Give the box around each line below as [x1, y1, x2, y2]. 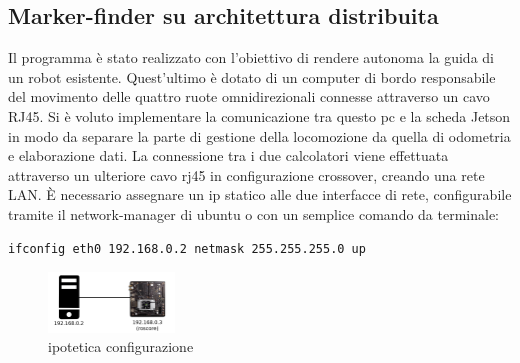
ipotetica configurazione [48, 336, 194, 357]
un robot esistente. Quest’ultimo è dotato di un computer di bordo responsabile [8, 66, 496, 87]
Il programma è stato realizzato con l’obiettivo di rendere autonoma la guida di [8, 47, 494, 68]
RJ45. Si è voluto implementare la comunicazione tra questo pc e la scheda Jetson [8, 105, 511, 126]
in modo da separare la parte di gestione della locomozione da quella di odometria [8, 125, 511, 146]
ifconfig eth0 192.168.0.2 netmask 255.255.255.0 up [8, 241, 366, 256]
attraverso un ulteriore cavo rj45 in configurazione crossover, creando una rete [8, 164, 485, 185]
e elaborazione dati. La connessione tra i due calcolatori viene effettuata [8, 145, 449, 166]
